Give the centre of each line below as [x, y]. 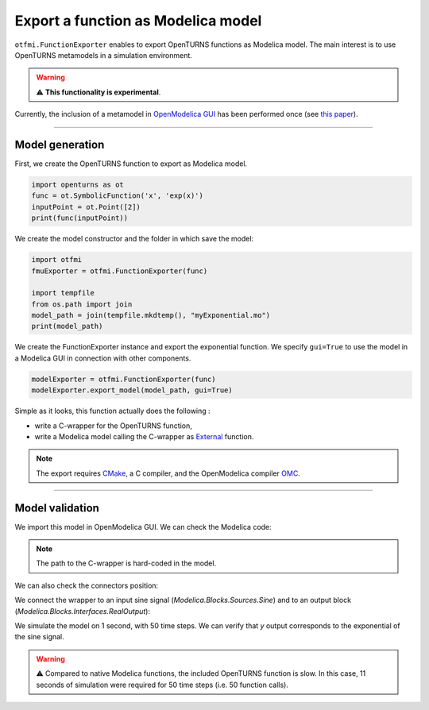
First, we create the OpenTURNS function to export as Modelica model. [131, 164]
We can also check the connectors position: [87, 585]
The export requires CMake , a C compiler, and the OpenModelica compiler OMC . [168, 473]
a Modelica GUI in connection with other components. [103, 358]
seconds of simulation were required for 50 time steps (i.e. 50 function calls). [162, 685]
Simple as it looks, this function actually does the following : [112, 411]
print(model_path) [67, 326]
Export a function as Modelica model [138, 21]
